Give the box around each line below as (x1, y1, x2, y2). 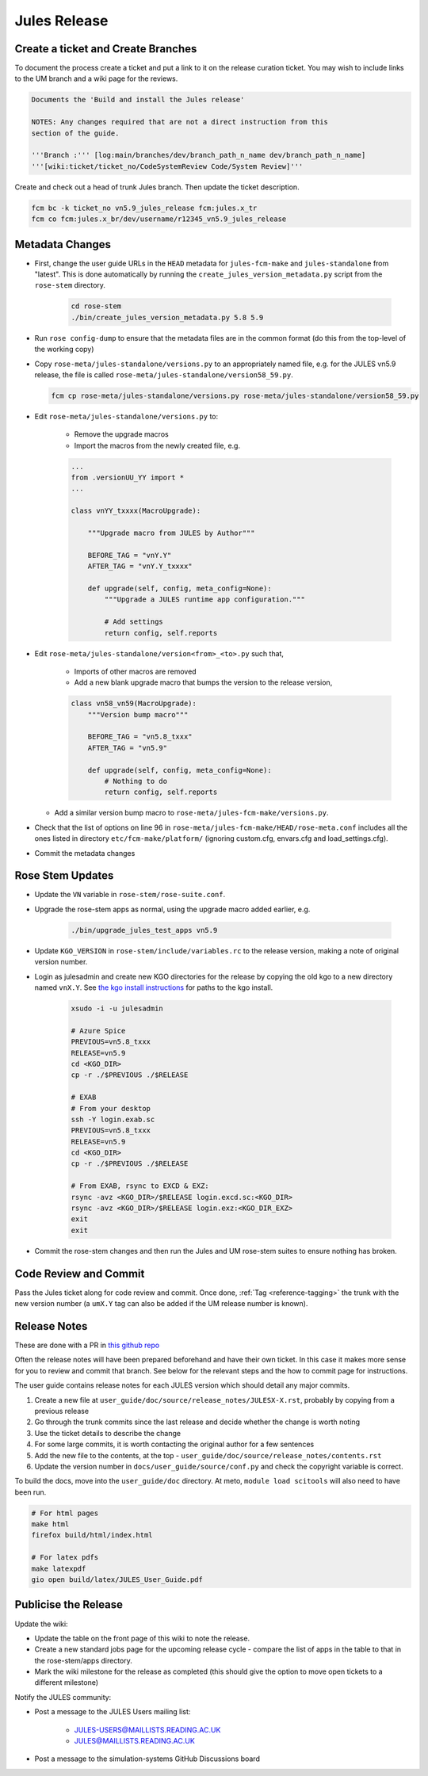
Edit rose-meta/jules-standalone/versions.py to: (34, 411, 219, 421)
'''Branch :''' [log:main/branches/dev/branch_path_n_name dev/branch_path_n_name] (31, 151, 366, 160)
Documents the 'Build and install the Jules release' (31, 95, 245, 105)
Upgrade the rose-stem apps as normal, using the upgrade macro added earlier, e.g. (34, 904, 311, 914)
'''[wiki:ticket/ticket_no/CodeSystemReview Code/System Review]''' (31, 162, 304, 170)
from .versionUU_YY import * (71, 473, 185, 483)
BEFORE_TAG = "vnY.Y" (87, 551, 172, 560)
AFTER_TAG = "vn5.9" (87, 743, 168, 752)
